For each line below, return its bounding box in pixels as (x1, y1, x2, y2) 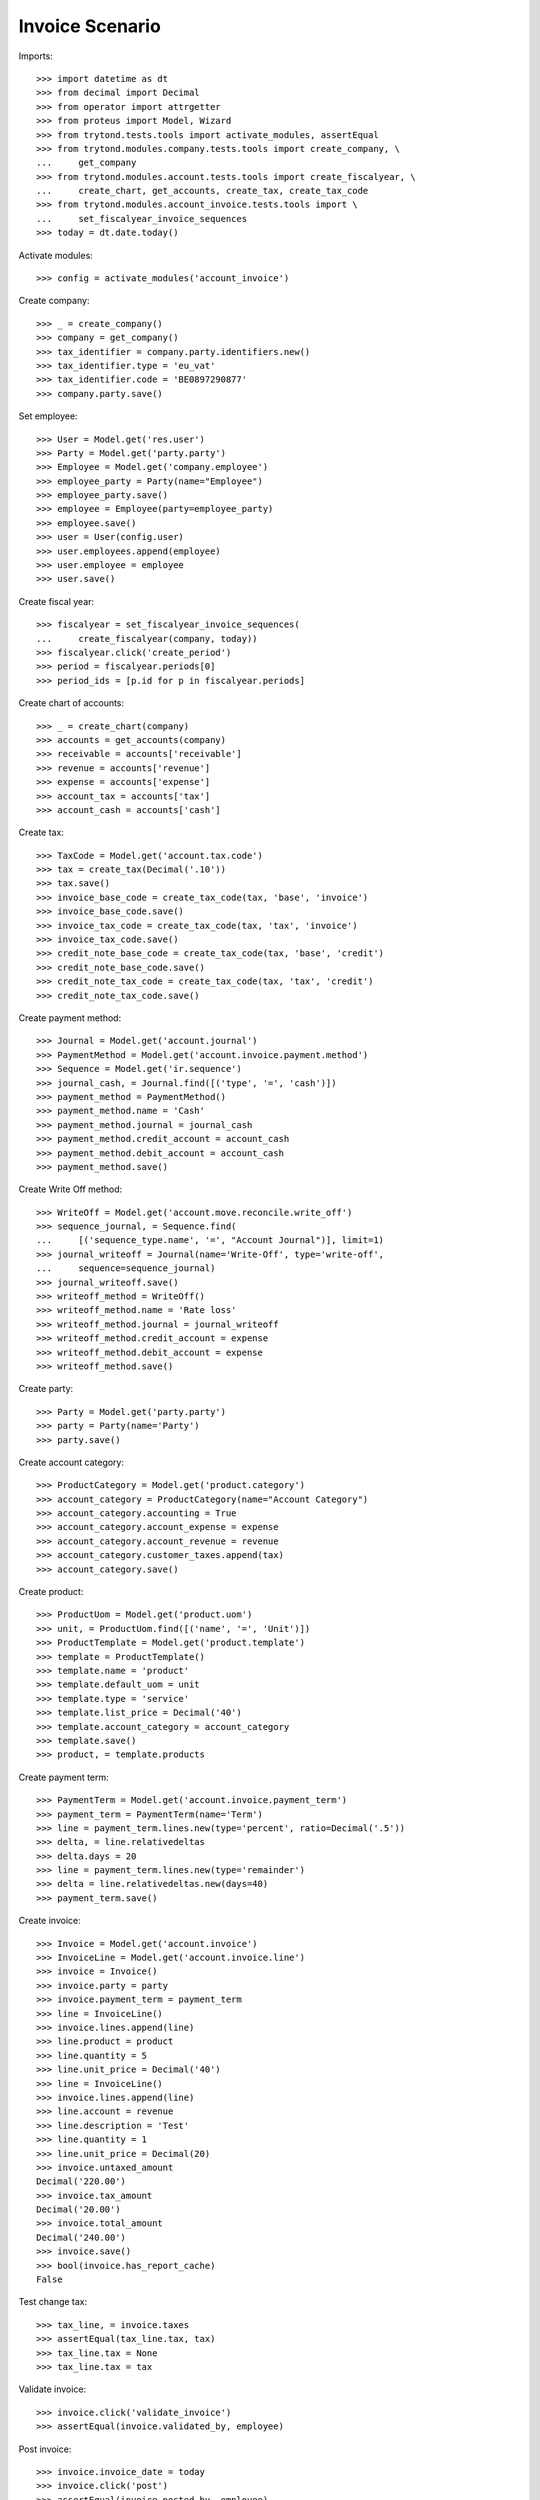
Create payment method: (18, 1011, 122, 1024)
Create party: (18, 1383, 74, 1395)
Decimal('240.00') (36, 2231, 127, 2243)
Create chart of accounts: (18, 697, 125, 709)
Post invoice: (18, 2443, 72, 2455)
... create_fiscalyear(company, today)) (36, 633, 259, 644)
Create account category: (18, 1456, 125, 1468)
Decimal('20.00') (36, 2204, 121, 2215)
